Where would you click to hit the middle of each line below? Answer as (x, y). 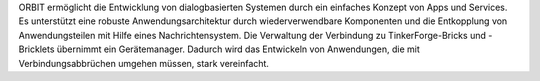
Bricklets (36, 49)
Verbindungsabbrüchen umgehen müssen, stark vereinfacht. (144, 63)
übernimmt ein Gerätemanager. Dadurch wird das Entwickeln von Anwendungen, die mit (238, 49)
